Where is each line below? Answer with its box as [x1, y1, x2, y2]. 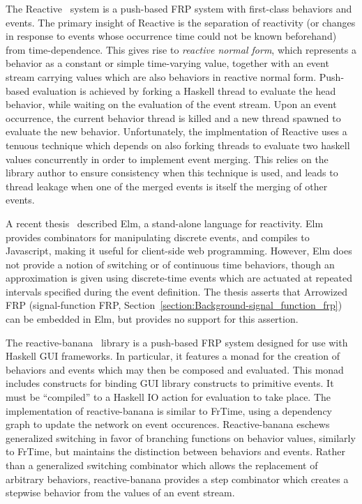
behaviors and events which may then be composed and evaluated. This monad [6, 362, 344, 376]
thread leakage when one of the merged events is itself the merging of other [6, 178, 328, 193]
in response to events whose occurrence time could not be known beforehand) [6, 29, 337, 43]
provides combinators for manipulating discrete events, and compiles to [6, 229, 310, 244]
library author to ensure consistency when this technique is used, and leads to [6, 165, 338, 180]
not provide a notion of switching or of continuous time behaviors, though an [6, 257, 335, 271]
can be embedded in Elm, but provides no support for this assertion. [6, 312, 299, 326]
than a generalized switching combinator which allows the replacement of [6, 458, 318, 472]
